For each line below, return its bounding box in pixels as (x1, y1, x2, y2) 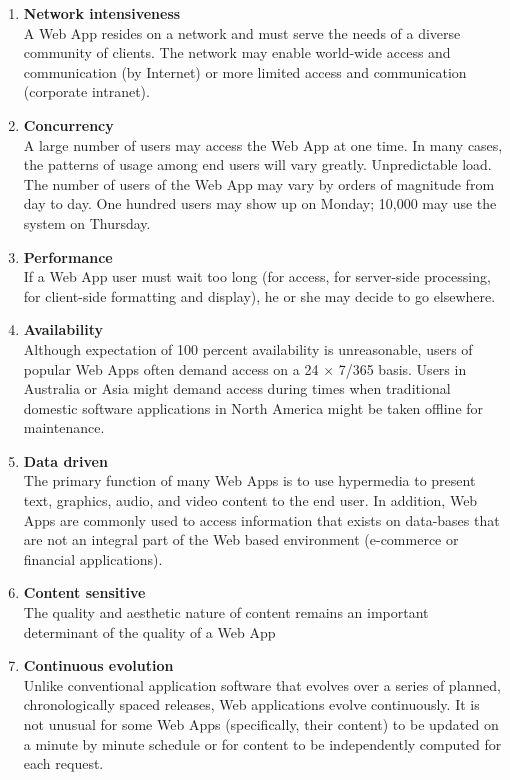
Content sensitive (23, 582, 146, 603)
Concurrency (23, 114, 114, 135)
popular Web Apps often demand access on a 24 (23, 358, 319, 379)
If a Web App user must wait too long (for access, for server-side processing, (23, 266, 491, 287)
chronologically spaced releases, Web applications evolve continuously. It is (23, 694, 480, 715)
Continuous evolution (23, 655, 174, 676)
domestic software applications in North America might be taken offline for (23, 397, 484, 418)
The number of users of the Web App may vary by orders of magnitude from (23, 173, 495, 194)
